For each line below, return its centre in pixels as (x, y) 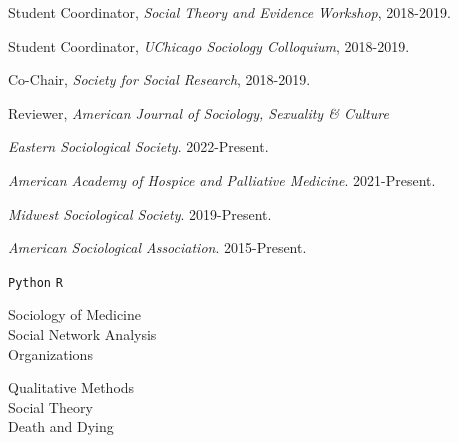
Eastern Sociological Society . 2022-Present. (138, 146)
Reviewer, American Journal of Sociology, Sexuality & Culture (198, 112)
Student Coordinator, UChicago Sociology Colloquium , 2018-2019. (209, 45)
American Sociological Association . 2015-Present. (157, 247)
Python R (35, 282)
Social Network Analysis (82, 334)
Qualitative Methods (71, 387)
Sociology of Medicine (75, 314)
